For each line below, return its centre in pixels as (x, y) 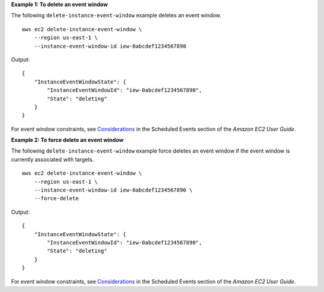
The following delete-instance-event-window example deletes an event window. (116, 16)
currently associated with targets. (52, 159)
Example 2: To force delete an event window (67, 140)
